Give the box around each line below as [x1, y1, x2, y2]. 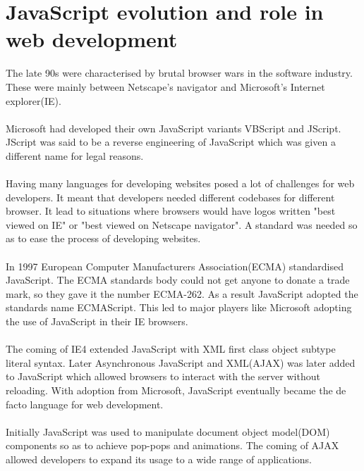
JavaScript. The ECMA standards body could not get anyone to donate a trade [6, 272, 350, 287]
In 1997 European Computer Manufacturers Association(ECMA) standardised [6, 258, 344, 273]
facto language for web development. [6, 396, 164, 411]
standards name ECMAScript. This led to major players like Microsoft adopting [6, 300, 352, 315]
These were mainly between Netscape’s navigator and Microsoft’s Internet [6, 79, 325, 94]
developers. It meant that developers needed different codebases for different [6, 189, 335, 204]
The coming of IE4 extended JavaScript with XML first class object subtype [6, 341, 336, 356]
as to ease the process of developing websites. [6, 231, 201, 246]
